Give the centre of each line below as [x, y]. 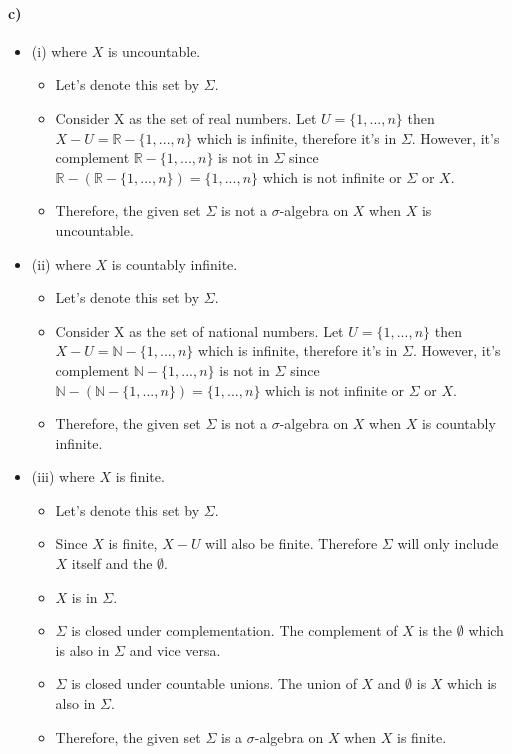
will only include [448, 543]
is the [435, 630]
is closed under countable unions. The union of [214, 683]
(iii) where [63, 476]
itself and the [112, 563]
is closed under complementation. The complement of [234, 630]
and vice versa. [175, 649]
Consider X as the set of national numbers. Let [199, 330]
